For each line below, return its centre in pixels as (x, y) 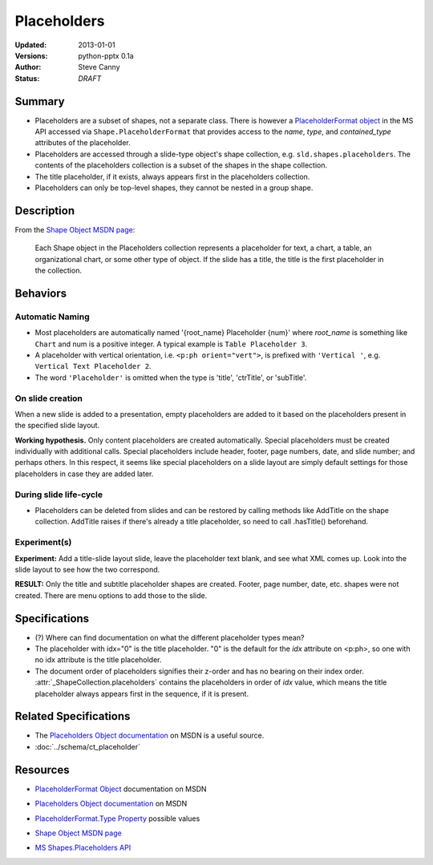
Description (45, 210)
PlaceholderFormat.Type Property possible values (117, 819)
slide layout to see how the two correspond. (87, 569)
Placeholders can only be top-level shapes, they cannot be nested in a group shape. (174, 188)
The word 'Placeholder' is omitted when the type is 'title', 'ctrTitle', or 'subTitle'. (171, 378)
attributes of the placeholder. (83, 143)
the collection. (58, 271)
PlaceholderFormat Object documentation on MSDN (121, 789)
